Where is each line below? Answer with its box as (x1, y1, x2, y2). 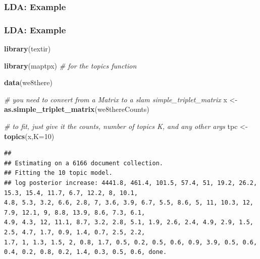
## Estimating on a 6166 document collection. (4, 159, 163, 167)
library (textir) (4, 43, 51, 54)
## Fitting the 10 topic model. (4, 169, 113, 177)
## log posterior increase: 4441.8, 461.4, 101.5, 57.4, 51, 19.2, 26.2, (4, 179, 257, 186)
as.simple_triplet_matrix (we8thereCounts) (4, 104, 149, 114)
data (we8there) (4, 77, 53, 88)
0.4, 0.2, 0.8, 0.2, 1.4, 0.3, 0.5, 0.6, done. (4, 248, 167, 256)
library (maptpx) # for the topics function (4, 60, 137, 71)
